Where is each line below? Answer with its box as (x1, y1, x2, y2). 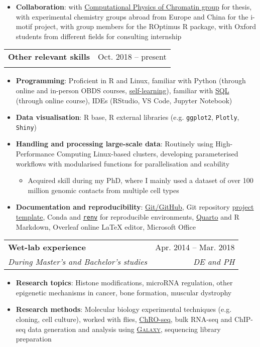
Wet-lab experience (8, 241, 86, 253)
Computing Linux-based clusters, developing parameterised (56, 148, 238, 159)
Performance (16, 148, 55, 159)
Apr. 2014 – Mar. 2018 (155, 241, 235, 253)
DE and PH (193, 256, 235, 268)
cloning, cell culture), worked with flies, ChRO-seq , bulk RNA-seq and (16, 314, 232, 324)
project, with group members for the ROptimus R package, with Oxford (34, 21, 256, 32)
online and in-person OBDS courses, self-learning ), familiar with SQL (16, 85, 229, 95)
